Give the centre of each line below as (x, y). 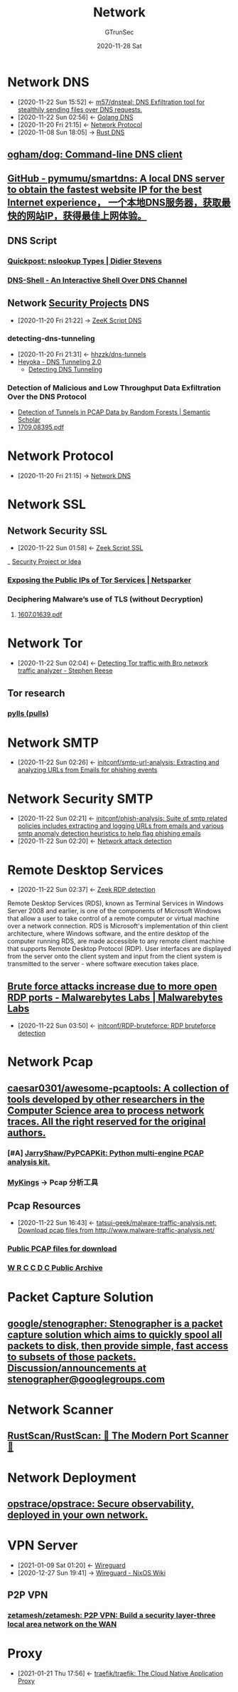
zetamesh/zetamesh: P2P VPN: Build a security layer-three (112, 1615)
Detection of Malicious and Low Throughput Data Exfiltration (114, 387)
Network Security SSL (58, 531)
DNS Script (32, 240)
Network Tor (45, 643)
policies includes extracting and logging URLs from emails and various (120, 826)
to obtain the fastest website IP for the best (105, 190)
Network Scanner (60, 1409)
